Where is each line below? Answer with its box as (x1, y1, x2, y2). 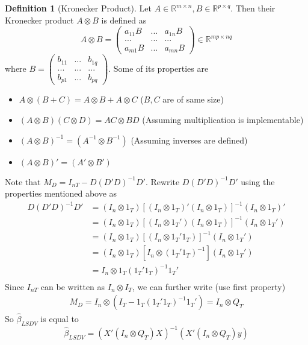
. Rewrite (145, 175, 180, 188)
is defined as (101, 13, 147, 26)
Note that (5, 175, 41, 188)
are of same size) (162, 93, 224, 106)
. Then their (230, 2, 276, 14)
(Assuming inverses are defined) (131, 133, 248, 146)
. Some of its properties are (108, 62, 209, 75)
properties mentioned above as (5, 187, 117, 200)
